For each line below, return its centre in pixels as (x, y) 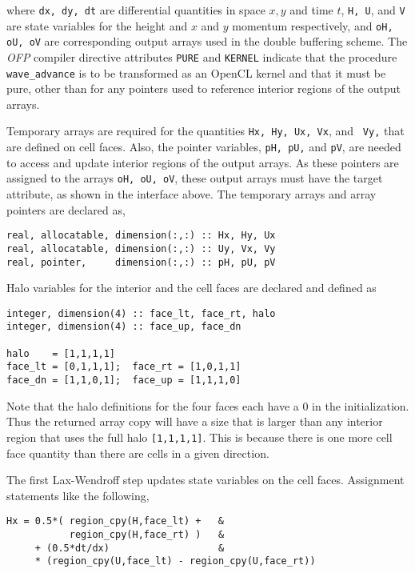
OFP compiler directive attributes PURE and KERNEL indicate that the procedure (202, 56)
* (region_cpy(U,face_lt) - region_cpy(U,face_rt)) (175, 561)
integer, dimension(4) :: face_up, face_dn (124, 327)
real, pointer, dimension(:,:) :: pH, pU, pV (141, 262)
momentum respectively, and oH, (313, 25)
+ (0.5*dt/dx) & (130, 548)
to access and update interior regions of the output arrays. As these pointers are (203, 162)
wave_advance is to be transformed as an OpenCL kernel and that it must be (196, 72)
